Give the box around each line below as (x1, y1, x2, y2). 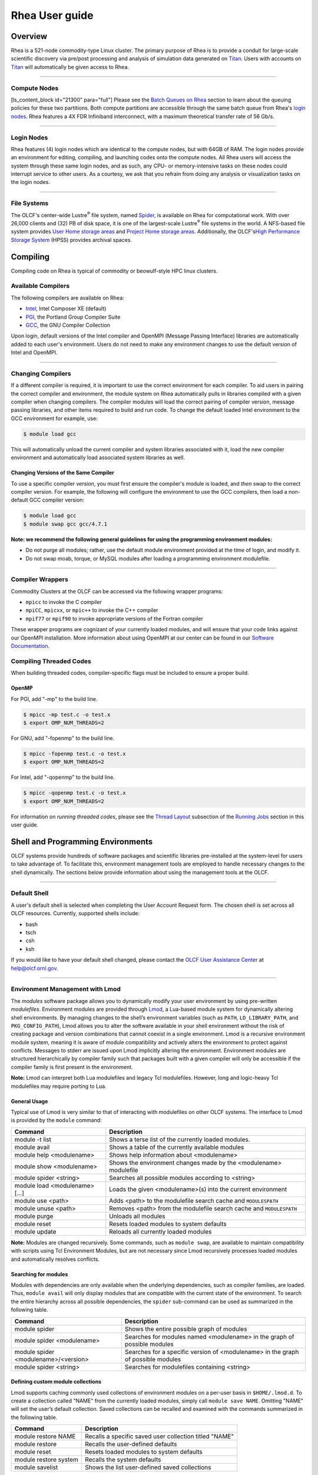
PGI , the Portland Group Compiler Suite (25, 313, 121, 320)
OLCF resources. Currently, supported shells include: (11, 910, 140, 917)
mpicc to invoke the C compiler (25, 599, 102, 606)
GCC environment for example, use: (11, 415, 98, 422)
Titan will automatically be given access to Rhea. (11, 63, 130, 70)
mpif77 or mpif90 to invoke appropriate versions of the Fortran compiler (25, 615, 203, 622)
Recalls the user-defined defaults (84, 1440, 177, 1448)
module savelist (14, 1463, 58, 1471)
